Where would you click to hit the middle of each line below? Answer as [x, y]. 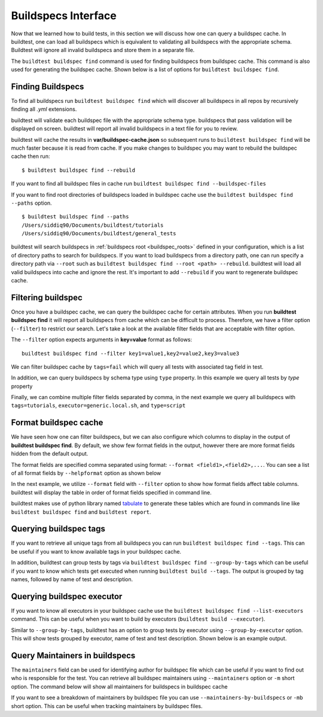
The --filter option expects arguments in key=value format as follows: [102, 340]
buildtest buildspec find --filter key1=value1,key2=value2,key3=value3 [130, 353]
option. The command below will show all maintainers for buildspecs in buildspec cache [119, 686]
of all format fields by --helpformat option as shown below [86, 473]
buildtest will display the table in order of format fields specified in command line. [111, 492]
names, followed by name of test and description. [72, 579]
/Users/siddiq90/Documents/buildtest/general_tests [99, 234]
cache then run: [31, 156]
